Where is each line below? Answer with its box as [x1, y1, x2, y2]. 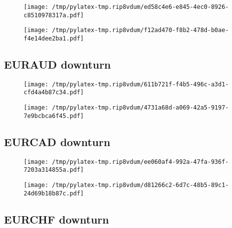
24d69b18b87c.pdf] [24, 190, 84, 197]
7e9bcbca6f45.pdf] [24, 112, 84, 119]
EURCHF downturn [4, 211, 109, 227]
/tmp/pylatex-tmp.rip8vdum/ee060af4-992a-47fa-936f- [52, 158, 229, 165]
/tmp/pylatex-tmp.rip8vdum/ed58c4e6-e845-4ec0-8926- [52, 3, 229, 10]
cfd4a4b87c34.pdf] [24, 89, 84, 96]
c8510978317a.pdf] [24, 11, 84, 19]
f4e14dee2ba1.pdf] [24, 35, 84, 42]
